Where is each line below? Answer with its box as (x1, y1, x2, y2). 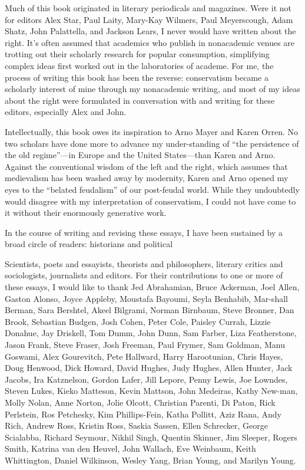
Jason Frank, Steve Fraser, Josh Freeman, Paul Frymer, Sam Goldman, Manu (5, 338, 286, 351)
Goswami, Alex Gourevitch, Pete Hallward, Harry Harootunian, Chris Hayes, (5, 350, 283, 362)
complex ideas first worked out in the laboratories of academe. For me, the (5, 59, 274, 71)
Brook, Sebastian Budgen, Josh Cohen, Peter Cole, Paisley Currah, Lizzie (5, 315, 271, 327)
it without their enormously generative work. (5, 206, 167, 219)
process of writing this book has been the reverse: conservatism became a (5, 71, 268, 83)
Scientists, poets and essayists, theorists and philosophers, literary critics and (5, 257, 283, 269)
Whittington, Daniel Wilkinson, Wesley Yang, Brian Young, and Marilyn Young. (5, 453, 296, 466)
